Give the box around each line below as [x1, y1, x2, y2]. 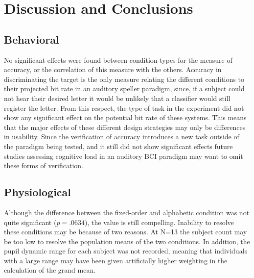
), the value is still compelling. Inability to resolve [85, 217, 234, 227]
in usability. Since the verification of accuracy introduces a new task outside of [4, 131, 239, 142]
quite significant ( [4, 217, 57, 227]
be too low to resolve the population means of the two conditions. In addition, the [4, 236, 250, 246]
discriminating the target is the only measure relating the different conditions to [4, 74, 244, 84]
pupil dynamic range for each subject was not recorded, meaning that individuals [4, 246, 248, 256]
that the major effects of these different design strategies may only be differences [4, 122, 246, 132]
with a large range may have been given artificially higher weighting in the [4, 255, 228, 265]
